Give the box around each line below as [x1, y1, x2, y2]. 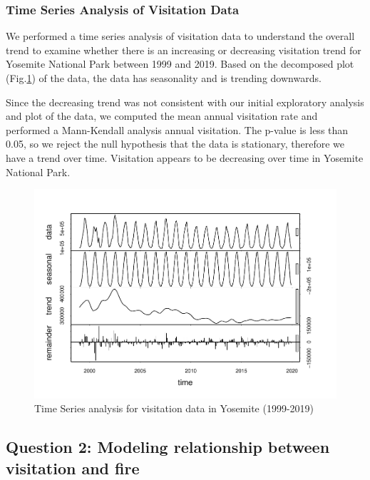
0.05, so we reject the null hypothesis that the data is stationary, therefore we [6, 136, 344, 151]
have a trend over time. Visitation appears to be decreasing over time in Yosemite [6, 150, 364, 165]
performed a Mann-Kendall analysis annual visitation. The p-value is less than [6, 122, 349, 137]
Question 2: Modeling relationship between [6, 436, 330, 458]
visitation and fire [6, 456, 140, 479]
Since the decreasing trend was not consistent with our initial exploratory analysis [6, 94, 364, 109]
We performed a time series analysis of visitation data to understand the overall [6, 29, 355, 44]
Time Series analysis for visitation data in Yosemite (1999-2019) [34, 401, 314, 416]
